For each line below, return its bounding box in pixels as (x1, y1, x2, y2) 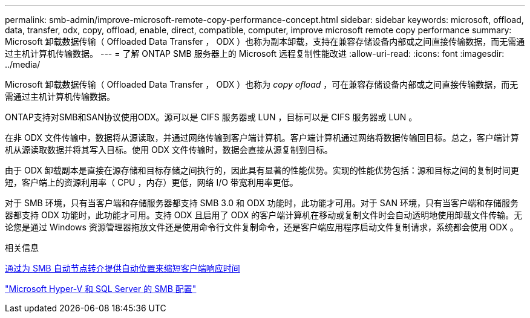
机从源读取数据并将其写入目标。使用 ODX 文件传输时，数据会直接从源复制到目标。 (5, 144, 333, 155)
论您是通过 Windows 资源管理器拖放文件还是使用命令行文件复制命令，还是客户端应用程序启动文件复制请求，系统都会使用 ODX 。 (5, 222, 519, 232)
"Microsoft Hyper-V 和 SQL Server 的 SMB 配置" (5, 284, 197, 294)
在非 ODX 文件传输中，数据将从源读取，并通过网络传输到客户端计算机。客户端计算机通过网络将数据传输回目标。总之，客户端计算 (5, 132, 519, 143)
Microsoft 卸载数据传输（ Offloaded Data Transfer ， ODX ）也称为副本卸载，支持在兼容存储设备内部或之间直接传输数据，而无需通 (5, 36, 525, 47)
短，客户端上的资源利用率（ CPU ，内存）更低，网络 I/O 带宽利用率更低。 (5, 177, 298, 187)
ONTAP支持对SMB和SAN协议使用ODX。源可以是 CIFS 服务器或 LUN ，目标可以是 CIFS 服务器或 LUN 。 (5, 112, 417, 122)
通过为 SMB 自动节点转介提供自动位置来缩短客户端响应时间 (5, 263, 240, 273)
